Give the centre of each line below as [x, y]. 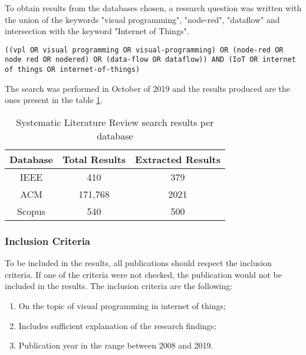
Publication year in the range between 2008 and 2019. [116, 345]
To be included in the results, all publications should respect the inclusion [138, 263]
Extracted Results [178, 159]
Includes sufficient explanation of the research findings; [118, 325]
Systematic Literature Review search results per [115, 122]
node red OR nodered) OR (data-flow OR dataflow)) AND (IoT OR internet [150, 60]
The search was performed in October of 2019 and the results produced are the [147, 88]
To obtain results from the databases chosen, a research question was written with [153, 8]
